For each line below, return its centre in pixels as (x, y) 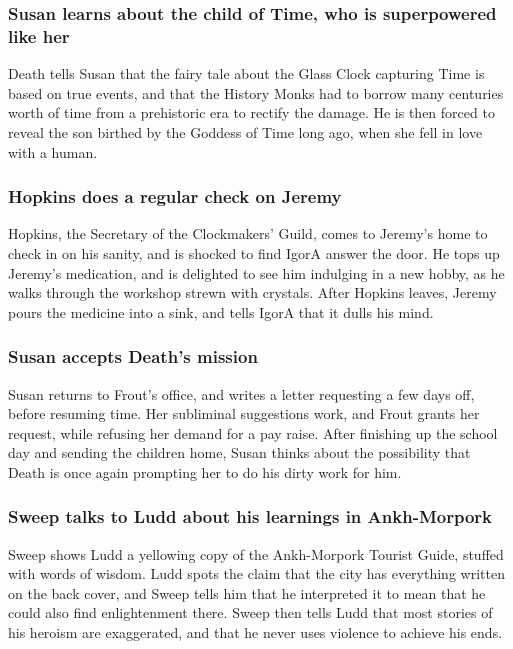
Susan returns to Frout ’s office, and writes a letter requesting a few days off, (241, 393)
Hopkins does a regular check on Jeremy (175, 196)
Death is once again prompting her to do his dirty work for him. (205, 471)
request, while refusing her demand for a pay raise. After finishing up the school (253, 432)
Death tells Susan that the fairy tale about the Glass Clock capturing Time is (246, 73)
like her (39, 35)
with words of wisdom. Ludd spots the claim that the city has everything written (256, 573)
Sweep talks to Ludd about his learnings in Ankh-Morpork (250, 516)
